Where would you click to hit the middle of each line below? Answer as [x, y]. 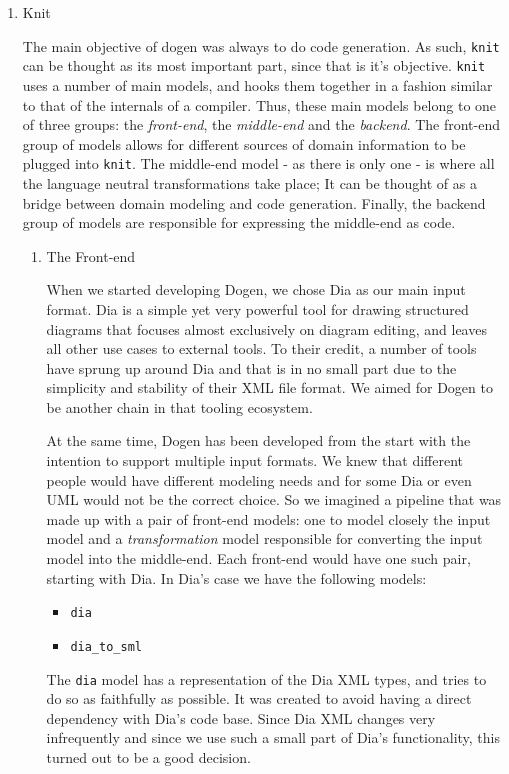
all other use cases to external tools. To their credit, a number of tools [261, 348]
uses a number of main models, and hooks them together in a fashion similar [257, 84]
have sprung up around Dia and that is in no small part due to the [251, 367]
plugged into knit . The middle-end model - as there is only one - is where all [258, 163]
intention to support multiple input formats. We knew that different [255, 460]
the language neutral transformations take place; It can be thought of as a [249, 182]
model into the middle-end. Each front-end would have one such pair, [258, 558]
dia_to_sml [106, 646]
